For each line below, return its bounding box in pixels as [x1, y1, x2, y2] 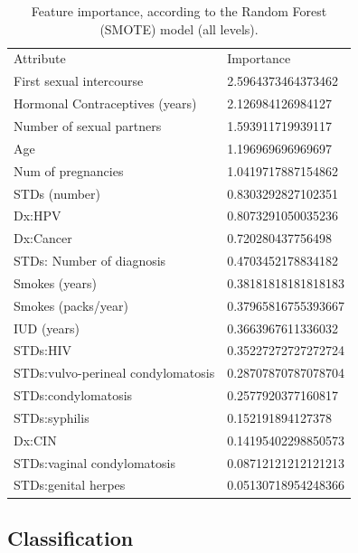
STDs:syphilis [14, 408, 89, 426]
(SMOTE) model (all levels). [99, 19, 259, 38]
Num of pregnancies [14, 161, 124, 180]
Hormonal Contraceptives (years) [14, 94, 197, 113]
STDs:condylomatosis [14, 386, 133, 405]
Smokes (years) [14, 273, 97, 292]
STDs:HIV [14, 341, 72, 360]
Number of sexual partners [14, 116, 162, 135]
